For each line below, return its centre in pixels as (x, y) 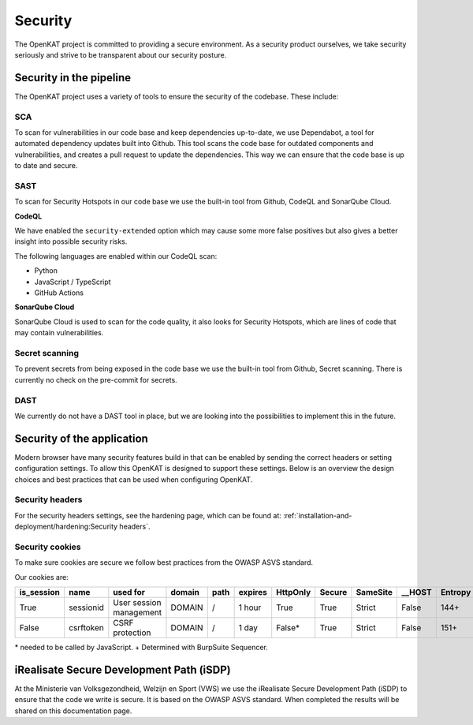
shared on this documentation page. (73, 711)
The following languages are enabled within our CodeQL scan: (116, 256)
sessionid (86, 607)
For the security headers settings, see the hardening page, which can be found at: (148, 515)
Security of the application (82, 438)
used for (129, 592)
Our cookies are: (41, 577)
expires (253, 592)
